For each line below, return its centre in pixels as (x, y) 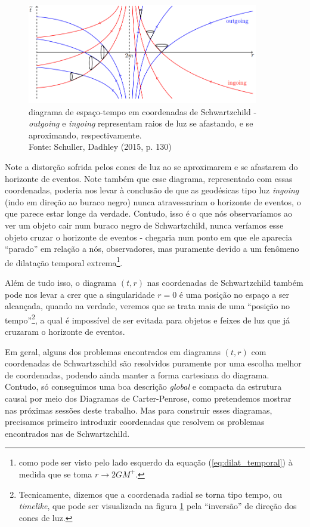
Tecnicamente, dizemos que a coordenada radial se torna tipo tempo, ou (151, 494)
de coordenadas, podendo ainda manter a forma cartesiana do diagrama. (137, 375)
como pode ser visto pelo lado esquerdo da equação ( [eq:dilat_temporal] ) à (156, 462)
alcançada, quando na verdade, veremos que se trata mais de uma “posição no (147, 306)
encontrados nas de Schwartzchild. (67, 433)
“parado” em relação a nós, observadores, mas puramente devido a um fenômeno (152, 249)
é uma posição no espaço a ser (234, 294)
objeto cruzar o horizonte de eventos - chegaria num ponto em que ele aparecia (149, 237)
